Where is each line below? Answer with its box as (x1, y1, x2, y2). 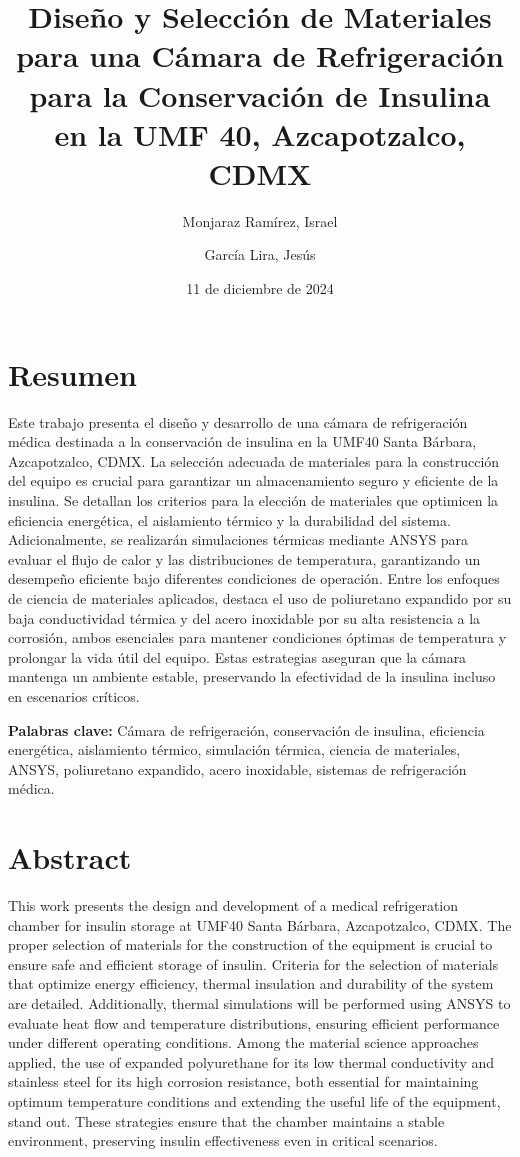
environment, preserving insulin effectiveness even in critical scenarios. (8, 1130, 438, 1151)
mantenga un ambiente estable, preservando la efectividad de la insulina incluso (8, 666, 496, 687)
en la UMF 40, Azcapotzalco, (54, 113, 466, 154)
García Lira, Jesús (204, 244, 316, 265)
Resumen (8, 353, 137, 394)
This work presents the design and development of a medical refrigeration (8, 895, 459, 915)
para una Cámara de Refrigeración (16, 35, 504, 76)
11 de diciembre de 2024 (186, 278, 334, 299)
